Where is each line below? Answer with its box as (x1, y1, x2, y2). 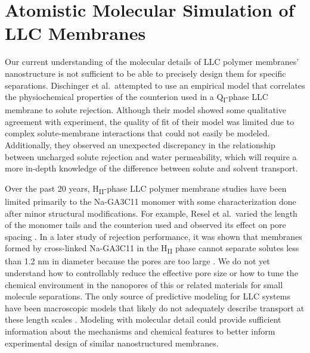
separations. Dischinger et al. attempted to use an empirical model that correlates (5, 79, 305, 91)
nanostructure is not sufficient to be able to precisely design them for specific (5, 67, 286, 79)
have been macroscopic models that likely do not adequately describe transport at (5, 301, 305, 314)
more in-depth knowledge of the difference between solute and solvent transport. (5, 162, 298, 174)
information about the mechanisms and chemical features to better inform (5, 324, 275, 337)
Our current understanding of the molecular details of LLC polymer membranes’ (5, 55, 299, 68)
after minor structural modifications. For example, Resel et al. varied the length (5, 207, 297, 219)
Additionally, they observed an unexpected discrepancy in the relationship (5, 139, 275, 151)
